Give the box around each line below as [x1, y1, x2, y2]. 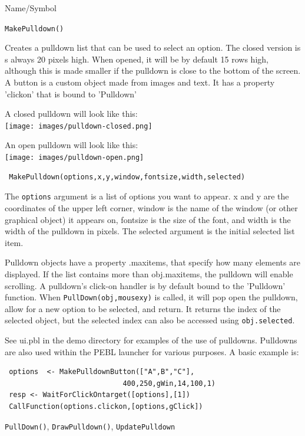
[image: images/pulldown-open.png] [5, 153, 144, 162]
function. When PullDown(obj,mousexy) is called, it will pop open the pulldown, [5, 291, 298, 303]
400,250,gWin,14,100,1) [122, 379, 216, 388]
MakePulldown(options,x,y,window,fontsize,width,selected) [9, 172, 246, 181]
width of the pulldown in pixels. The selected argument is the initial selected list [5, 225, 295, 237]
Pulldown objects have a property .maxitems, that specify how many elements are [5, 256, 300, 268]
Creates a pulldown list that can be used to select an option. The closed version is [5, 41, 301, 54]
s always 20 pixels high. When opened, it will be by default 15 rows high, [5, 53, 268, 65]
